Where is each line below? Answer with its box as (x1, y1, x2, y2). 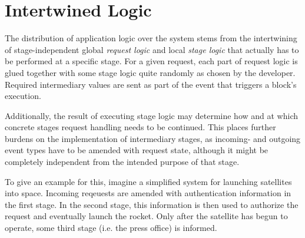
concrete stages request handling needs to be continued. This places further (5, 121, 276, 133)
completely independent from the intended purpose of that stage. (5, 156, 240, 168)
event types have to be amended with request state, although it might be (5, 144, 268, 156)
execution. (5, 90, 41, 102)
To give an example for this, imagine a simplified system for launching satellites (5, 175, 292, 187)
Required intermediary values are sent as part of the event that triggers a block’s (5, 78, 297, 90)
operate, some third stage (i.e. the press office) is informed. (5, 222, 217, 234)
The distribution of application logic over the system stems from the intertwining (5, 32, 297, 44)
